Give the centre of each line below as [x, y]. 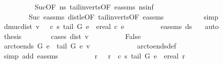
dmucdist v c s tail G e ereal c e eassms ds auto [111, 26]
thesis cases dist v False [72, 36]
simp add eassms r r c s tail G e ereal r [94, 55]
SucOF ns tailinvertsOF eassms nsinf [94, 6]
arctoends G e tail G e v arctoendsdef [90, 46]
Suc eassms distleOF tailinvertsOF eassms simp [123, 16]
